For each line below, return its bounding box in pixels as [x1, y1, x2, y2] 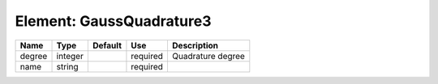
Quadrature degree [171, 50, 245, 61]
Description [171, 40, 219, 51]
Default [92, 40, 122, 51]
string [56, 61, 79, 72]
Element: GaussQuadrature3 [15, 12, 212, 30]
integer [56, 50, 84, 61]
